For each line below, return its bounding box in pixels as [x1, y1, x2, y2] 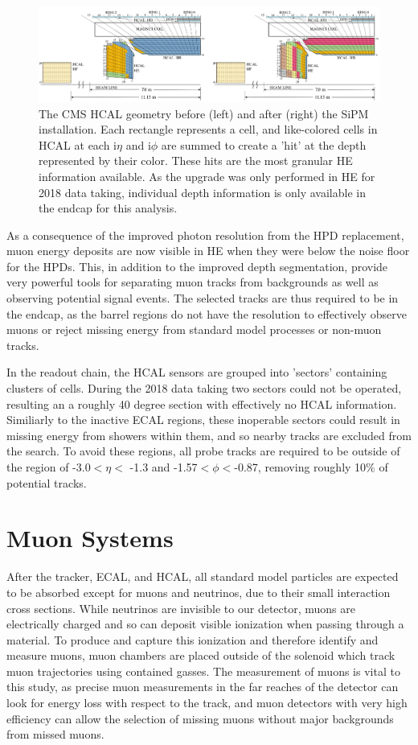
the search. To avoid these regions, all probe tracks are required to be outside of [6, 442, 400, 459]
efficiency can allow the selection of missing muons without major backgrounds [6, 710, 394, 726]
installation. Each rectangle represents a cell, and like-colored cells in [39, 121, 378, 138]
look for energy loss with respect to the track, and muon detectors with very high [6, 694, 408, 711]
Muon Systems [6, 521, 174, 554]
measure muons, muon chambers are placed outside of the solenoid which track [6, 647, 395, 664]
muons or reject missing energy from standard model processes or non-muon [6, 321, 382, 338]
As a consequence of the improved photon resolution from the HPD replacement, [6, 226, 404, 243]
